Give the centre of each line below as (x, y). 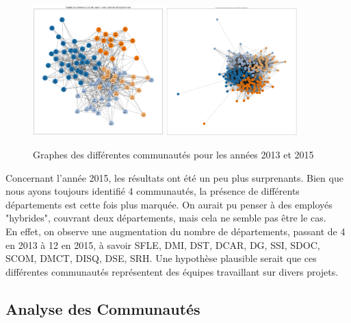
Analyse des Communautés (103, 308)
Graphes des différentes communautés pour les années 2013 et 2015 (173, 155)
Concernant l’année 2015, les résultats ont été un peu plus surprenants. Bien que (174, 177)
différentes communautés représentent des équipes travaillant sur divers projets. (172, 271)
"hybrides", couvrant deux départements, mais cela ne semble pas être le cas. (166, 218)
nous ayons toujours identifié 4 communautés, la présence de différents (153, 191)
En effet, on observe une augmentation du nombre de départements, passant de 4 (175, 231)
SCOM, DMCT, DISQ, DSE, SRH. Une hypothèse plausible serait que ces (161, 258)
